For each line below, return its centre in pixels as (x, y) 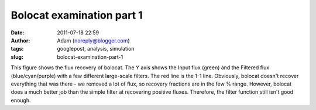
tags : (17, 49)
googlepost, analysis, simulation (96, 49)
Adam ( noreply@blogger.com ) (93, 40)
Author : (20, 40)
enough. (21, 100)
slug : (17, 57)
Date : (18, 33)
